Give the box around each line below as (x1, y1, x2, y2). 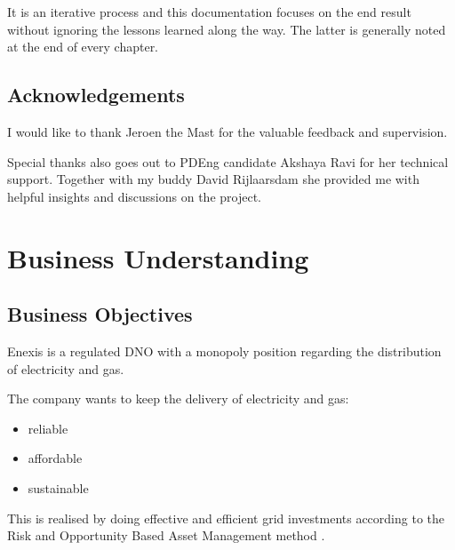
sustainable (28, 478, 89, 497)
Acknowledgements (7, 81, 185, 108)
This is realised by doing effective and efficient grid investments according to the (7, 508, 444, 527)
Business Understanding (7, 239, 309, 275)
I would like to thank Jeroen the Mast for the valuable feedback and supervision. (7, 122, 448, 140)
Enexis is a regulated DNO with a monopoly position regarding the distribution (7, 341, 442, 360)
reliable (28, 418, 68, 437)
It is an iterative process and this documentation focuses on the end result (7, 3, 411, 20)
